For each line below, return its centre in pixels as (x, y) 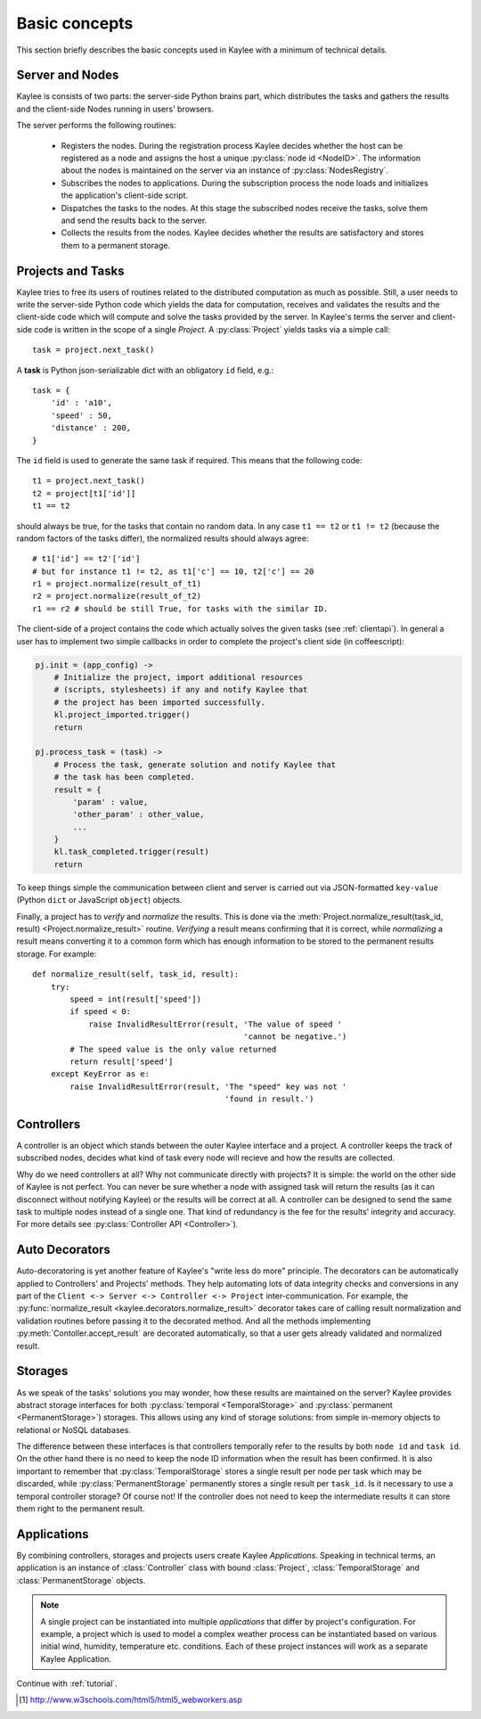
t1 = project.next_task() (89, 481)
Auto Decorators (64, 1250)
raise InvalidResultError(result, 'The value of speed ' (216, 1024)
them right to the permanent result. (81, 1509)
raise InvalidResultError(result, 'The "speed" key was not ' (208, 1086)
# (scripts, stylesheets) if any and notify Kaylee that (181, 690)
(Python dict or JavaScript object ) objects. (99, 900)
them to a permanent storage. (116, 245)
